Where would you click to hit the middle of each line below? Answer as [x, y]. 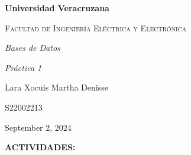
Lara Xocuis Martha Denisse [56, 87]
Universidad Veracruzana [57, 8]
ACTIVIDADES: [40, 147]
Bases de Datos [33, 48]
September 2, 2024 [38, 127]
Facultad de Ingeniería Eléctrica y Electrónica [96, 28]
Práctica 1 [23, 67]
